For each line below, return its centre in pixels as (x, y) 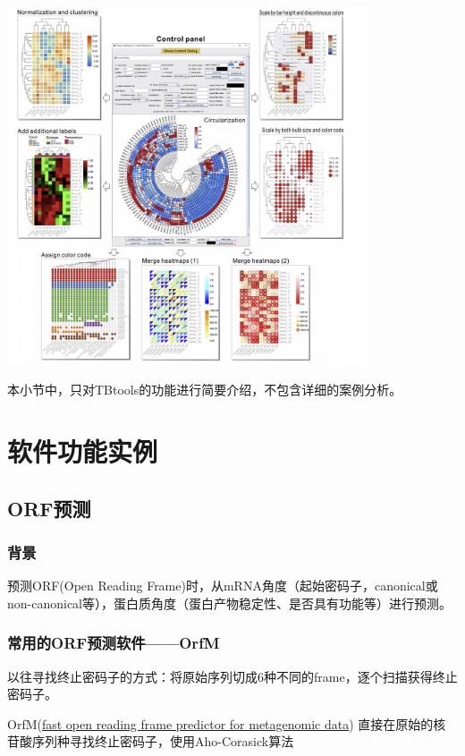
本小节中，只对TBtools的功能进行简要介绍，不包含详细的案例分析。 (205, 390)
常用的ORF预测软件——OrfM (114, 643)
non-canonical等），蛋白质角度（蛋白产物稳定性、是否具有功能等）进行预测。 (230, 603)
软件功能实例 (83, 451)
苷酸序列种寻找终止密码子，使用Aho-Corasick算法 (151, 741)
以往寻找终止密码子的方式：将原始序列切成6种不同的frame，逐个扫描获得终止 (232, 676)
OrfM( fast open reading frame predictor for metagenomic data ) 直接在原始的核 (227, 723)
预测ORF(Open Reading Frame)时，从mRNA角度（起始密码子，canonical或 (223, 586)
